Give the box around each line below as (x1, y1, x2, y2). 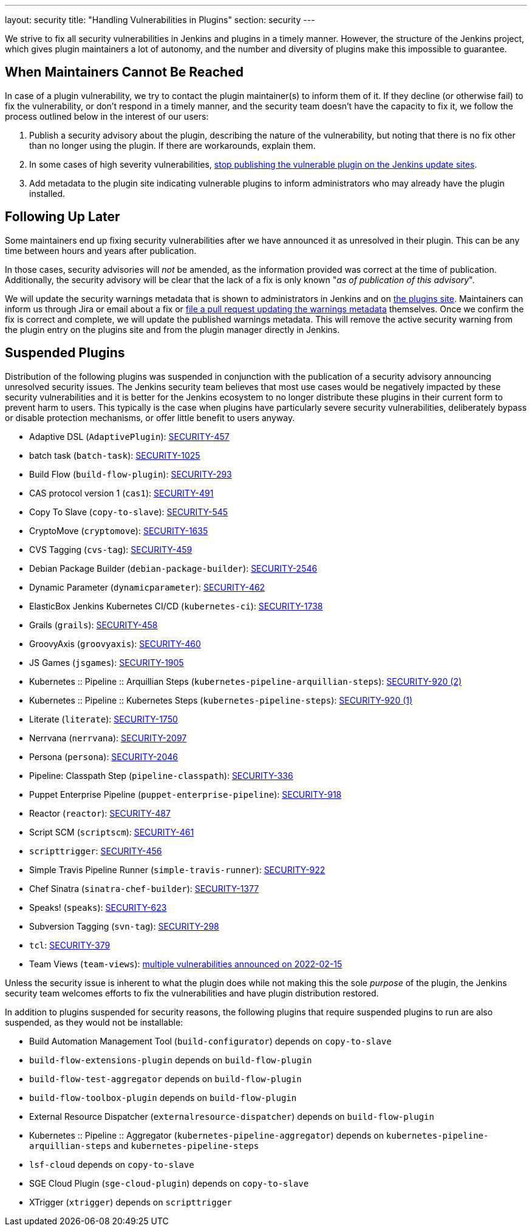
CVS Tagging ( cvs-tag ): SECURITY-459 (29, 544, 193, 555)
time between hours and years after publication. (5, 245, 197, 256)
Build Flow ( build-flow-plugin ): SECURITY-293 (29, 468, 232, 479)
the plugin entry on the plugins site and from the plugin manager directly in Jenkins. (5, 324, 340, 335)
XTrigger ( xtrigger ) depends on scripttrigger (29, 1196, 232, 1207)
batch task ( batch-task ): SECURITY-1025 (29, 450, 200, 461)
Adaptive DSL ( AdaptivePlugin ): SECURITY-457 (29, 431, 230, 442)
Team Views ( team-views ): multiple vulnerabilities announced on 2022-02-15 (29, 958, 343, 969)
